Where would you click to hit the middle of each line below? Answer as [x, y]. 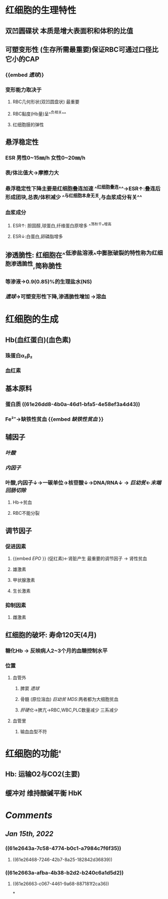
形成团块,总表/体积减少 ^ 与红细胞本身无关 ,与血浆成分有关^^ [74, 197]
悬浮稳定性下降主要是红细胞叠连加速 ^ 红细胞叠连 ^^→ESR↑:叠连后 [83, 188]
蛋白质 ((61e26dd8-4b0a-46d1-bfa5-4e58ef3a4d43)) [73, 404]
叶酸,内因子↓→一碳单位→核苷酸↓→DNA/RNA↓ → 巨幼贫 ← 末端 [83, 482]
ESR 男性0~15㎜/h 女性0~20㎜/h [45, 158]
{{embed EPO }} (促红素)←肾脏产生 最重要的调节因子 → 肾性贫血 [80, 558]
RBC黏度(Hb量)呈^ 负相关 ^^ [39, 113]
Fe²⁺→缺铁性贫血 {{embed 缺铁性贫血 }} [54, 419]
